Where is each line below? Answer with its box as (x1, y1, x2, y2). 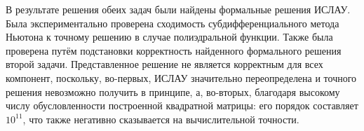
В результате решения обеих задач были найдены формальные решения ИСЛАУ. (6, 2, 351, 16)
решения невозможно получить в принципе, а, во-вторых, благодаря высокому (6, 84, 340, 99)
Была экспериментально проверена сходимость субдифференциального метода (6, 15, 339, 30)
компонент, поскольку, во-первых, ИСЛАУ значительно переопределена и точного (6, 70, 357, 85)
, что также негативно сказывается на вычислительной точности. (22, 111, 299, 126)
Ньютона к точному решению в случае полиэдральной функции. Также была (6, 29, 333, 44)
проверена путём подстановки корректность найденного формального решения (6, 43, 342, 57)
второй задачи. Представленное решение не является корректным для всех (6, 57, 323, 71)
